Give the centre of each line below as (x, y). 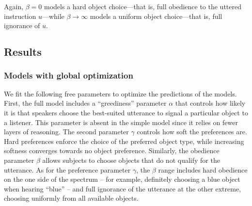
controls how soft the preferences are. (192, 132)
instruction (20, 16)
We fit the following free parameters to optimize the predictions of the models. (120, 93)
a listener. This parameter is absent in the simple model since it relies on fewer (121, 122)
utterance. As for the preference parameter (67, 169)
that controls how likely (210, 103)
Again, (14, 6)
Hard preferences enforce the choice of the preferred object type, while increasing (124, 141)
